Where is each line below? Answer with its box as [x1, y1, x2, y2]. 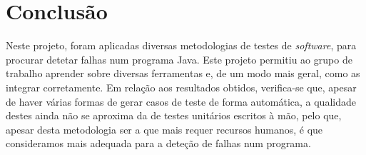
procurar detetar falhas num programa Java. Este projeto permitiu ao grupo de [6, 51, 352, 66]
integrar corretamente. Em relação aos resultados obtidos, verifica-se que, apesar [6, 79, 357, 94]
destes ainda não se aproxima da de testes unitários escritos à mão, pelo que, [6, 108, 342, 123]
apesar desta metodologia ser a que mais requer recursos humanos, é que [6, 121, 323, 136]
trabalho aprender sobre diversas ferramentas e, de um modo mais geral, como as [6, 66, 360, 81]
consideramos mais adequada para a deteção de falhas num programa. [6, 136, 311, 151]
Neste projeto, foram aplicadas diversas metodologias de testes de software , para [6, 38, 357, 53]
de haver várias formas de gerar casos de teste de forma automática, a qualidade [6, 94, 356, 109]
